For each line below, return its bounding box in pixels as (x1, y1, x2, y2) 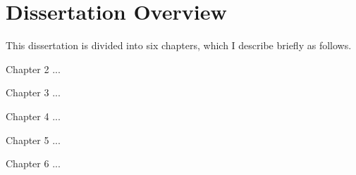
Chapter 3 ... (6, 85, 61, 100)
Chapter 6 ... (6, 156, 61, 171)
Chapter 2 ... (6, 61, 61, 76)
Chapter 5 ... (6, 132, 61, 147)
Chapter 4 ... (6, 108, 61, 123)
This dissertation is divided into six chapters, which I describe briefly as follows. (6, 38, 352, 53)
